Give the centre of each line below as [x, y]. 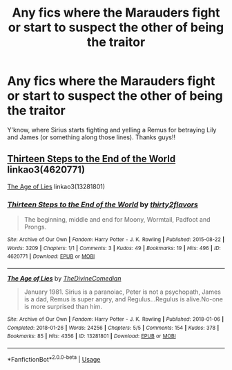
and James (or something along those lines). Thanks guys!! [91, 137]
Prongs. [35, 227]
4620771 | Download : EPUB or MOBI [51, 257]
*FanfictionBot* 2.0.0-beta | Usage [54, 358]
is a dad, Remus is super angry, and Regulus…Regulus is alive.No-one [123, 299]
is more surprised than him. [63, 307]
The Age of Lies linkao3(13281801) [56, 186]
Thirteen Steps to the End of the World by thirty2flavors [103, 204]
